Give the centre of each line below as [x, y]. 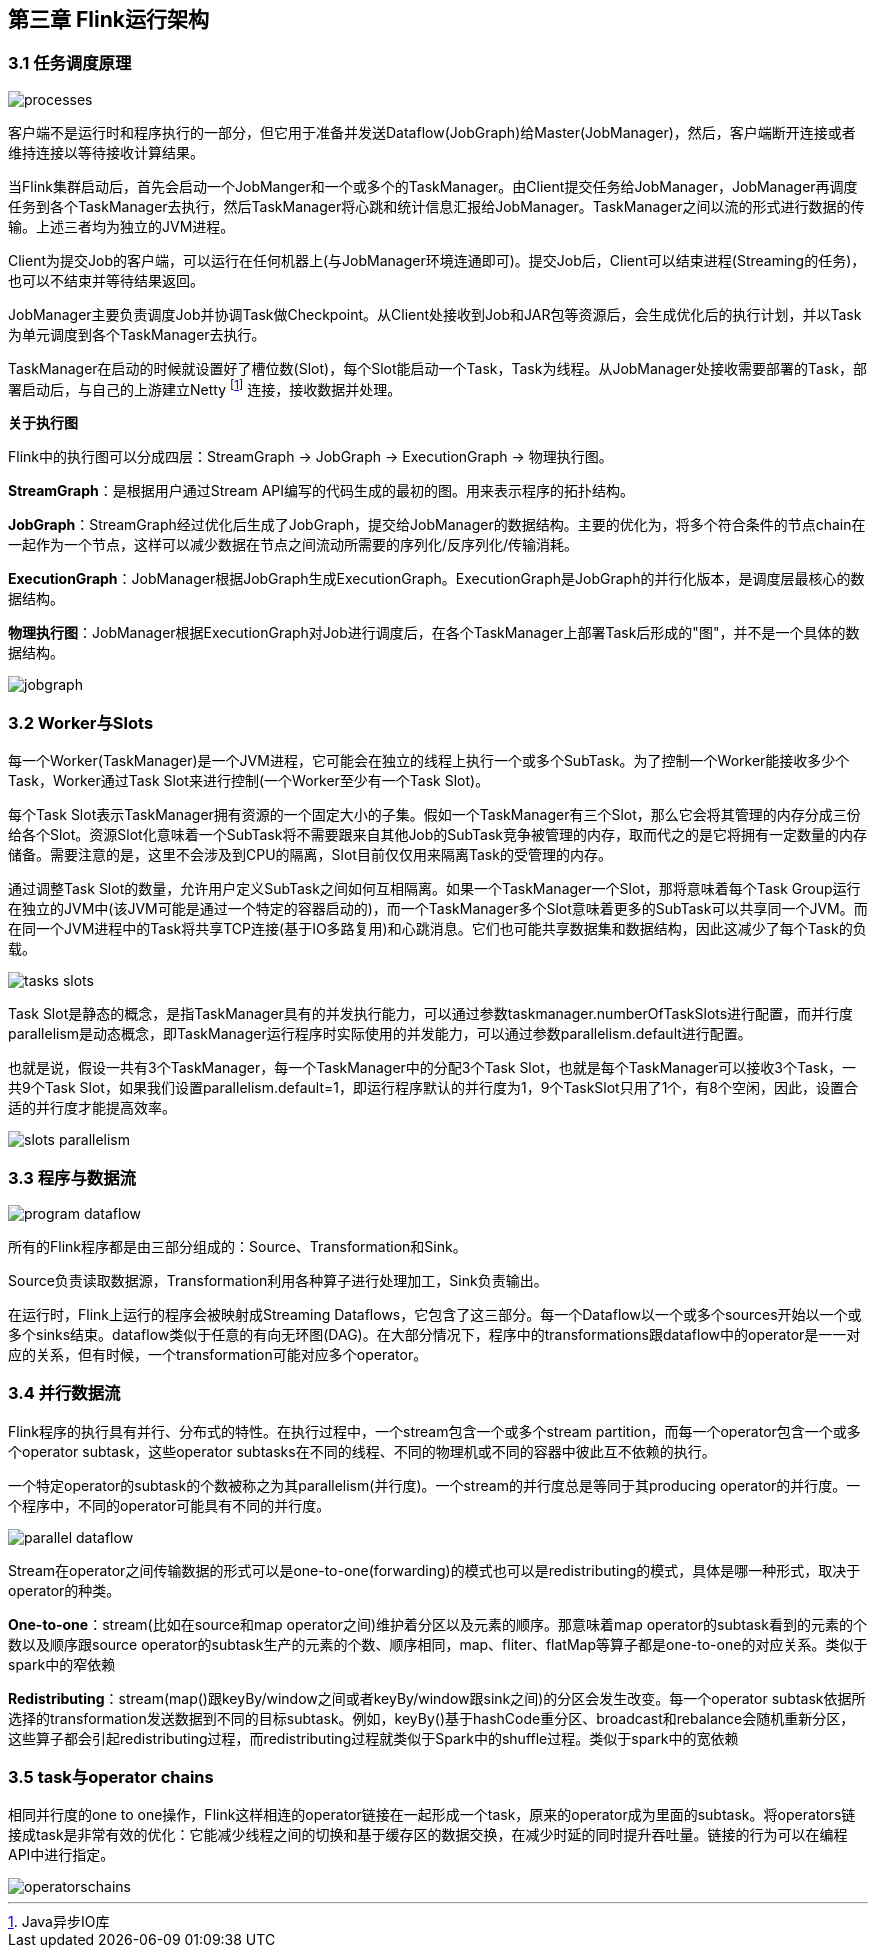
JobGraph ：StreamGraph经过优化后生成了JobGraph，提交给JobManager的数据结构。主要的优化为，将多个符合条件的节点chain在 [437, 525]
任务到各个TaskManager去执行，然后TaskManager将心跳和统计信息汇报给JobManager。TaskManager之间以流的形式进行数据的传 [436, 206]
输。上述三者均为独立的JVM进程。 [121, 226]
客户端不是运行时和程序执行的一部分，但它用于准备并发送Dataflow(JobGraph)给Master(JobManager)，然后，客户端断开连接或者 [432, 132]
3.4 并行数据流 [64, 1393]
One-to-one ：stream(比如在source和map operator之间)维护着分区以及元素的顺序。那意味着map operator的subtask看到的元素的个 [437, 1624]
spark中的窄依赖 [62, 1664]
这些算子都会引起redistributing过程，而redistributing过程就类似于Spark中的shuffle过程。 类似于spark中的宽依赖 [373, 1738]
